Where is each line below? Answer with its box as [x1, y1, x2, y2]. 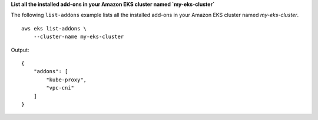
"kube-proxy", [46, 76, 87, 83]
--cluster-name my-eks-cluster [33, 33, 124, 40]
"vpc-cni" [46, 85, 75, 91]
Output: [11, 46, 29, 53]
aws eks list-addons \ [21, 25, 87, 32]
